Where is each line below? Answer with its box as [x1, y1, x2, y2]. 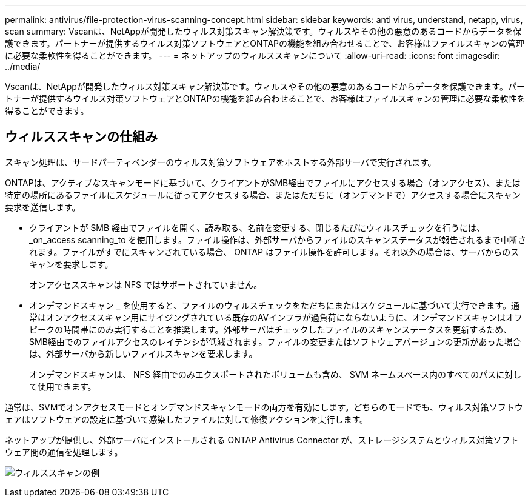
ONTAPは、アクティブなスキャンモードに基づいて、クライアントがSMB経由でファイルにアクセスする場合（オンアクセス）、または [5, 177, 521, 188]
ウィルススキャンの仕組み [5, 129, 158, 145]
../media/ [5, 61, 41, 72]
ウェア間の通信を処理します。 [5, 446, 123, 457]
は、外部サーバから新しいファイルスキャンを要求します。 [29, 348, 258, 359]
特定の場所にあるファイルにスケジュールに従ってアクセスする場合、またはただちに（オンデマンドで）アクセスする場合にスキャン [5, 189, 521, 200]
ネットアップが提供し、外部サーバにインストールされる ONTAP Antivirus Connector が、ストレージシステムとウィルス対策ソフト [5, 434, 519, 445]
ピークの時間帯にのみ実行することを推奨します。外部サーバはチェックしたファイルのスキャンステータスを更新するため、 [29, 324, 512, 335]
